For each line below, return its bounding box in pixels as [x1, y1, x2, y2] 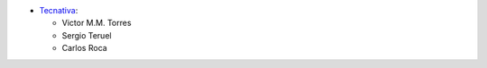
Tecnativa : [39, 5, 78, 15]
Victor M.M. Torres [61, 18, 132, 29]
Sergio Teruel [61, 30, 112, 40]
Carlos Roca [61, 43, 107, 54]
